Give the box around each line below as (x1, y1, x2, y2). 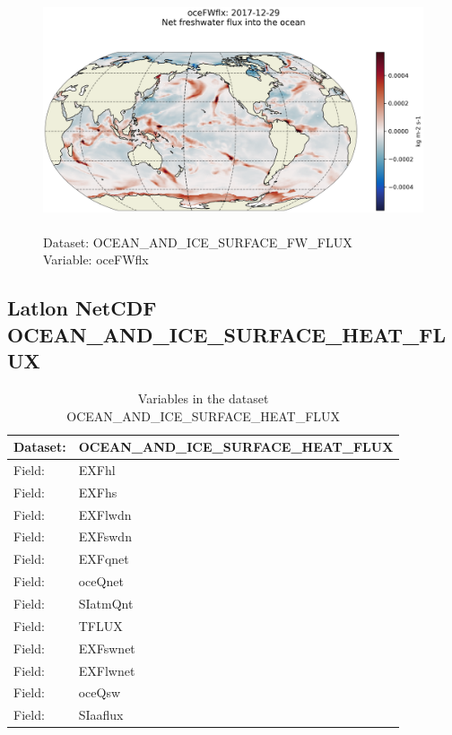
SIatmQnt (78, 594, 134, 613)
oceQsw (78, 683, 121, 702)
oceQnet (78, 572, 124, 591)
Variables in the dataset (137, 388, 269, 407)
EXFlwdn (78, 505, 132, 523)
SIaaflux (78, 705, 124, 724)
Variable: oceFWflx (43, 250, 149, 269)
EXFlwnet (78, 661, 135, 679)
